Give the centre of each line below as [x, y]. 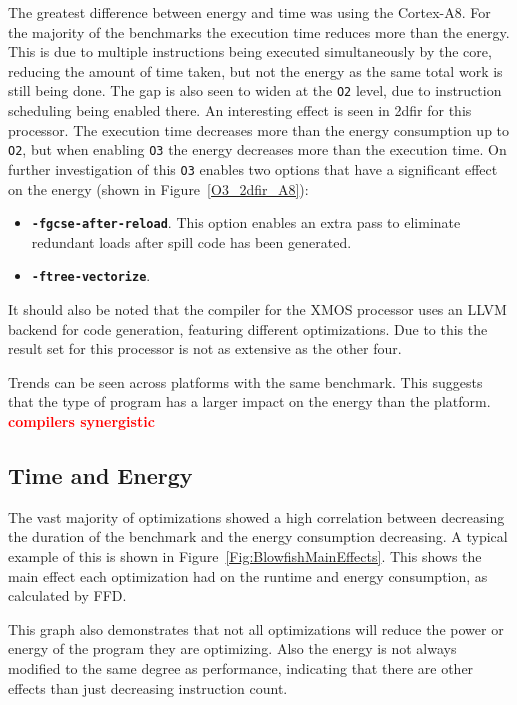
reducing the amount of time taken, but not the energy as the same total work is [255, 70]
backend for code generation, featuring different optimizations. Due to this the [248, 328]
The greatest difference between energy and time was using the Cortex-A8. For [249, 12]
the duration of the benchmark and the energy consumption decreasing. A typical [258, 536]
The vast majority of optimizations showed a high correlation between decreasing [256, 516]
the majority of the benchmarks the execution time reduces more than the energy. [259, 31]
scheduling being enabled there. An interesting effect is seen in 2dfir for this [240, 110]
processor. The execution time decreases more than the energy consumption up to [259, 129]
